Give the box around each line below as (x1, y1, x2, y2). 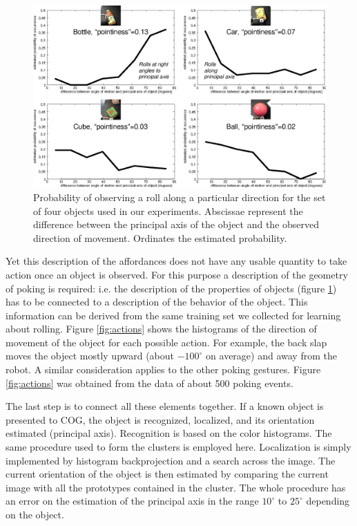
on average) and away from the (206, 348, 337, 363)
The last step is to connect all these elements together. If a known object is (6, 399, 324, 413)
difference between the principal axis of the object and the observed (33, 217, 320, 232)
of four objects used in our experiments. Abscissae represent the (33, 203, 303, 218)
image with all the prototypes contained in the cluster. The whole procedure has (6, 480, 346, 494)
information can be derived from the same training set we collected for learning (6, 308, 341, 322)
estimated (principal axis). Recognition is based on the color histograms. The (6, 426, 332, 440)
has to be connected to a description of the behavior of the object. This (6, 294, 308, 309)
